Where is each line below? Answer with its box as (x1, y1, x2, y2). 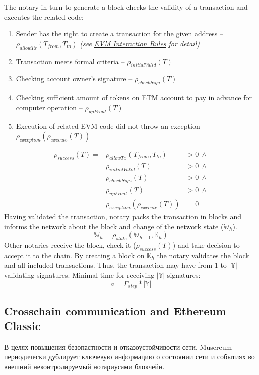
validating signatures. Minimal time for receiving (4, 270, 155, 280)
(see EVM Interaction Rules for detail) (80, 38, 200, 49)
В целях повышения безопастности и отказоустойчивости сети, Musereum (4, 341, 232, 352)
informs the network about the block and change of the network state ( (4, 221, 224, 231)
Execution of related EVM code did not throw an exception (16, 120, 200, 131)
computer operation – (16, 102, 83, 112)
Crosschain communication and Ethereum (4, 303, 226, 318)
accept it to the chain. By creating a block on (4, 250, 145, 260)
